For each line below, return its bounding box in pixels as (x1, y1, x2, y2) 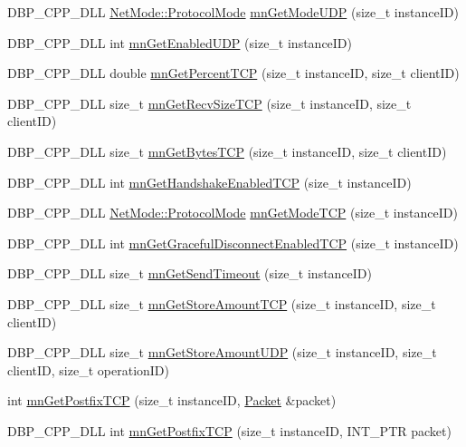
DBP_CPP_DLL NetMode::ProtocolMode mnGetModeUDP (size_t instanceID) (7, 3, 459, 21)
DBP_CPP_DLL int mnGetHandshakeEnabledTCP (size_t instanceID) (7, 172, 412, 191)
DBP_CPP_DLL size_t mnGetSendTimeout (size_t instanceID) (7, 264, 373, 283)
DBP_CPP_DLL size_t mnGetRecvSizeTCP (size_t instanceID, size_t (7, 93, 412, 112)
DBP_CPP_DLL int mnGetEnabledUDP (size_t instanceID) (7, 33, 353, 52)
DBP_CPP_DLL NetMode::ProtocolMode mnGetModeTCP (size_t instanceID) (7, 203, 458, 222)
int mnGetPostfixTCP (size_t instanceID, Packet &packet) (7, 391, 337, 410)
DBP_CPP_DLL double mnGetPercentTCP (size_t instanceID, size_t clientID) (7, 63, 460, 83)
